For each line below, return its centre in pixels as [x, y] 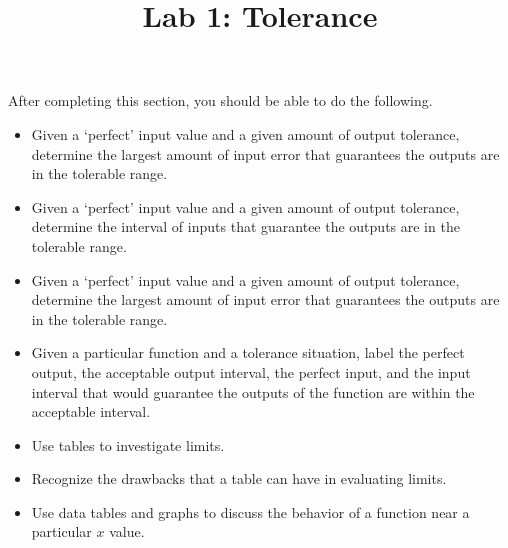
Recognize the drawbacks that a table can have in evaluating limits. [239, 478]
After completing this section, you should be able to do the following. [220, 100]
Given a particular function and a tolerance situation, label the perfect [248, 352]
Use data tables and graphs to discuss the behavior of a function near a [250, 511]
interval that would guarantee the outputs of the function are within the [253, 391]
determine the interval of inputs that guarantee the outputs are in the [245, 226]
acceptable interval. [91, 411]
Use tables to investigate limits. [128, 444]
